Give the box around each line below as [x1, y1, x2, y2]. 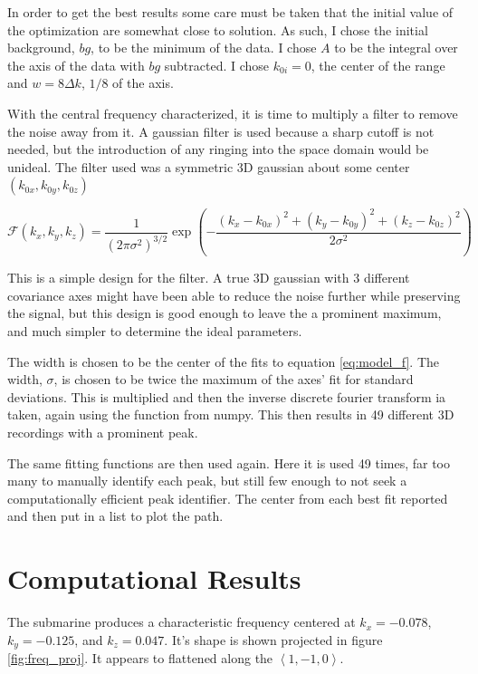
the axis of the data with [7, 55, 145, 74]
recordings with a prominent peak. [7, 423, 198, 442]
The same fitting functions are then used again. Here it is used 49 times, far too [7, 453, 450, 472]
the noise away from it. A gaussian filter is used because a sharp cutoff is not [7, 121, 435, 140]
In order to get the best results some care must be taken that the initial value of [7, 3, 454, 21]
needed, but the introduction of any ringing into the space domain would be [7, 140, 429, 159]
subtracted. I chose [164, 55, 270, 74]
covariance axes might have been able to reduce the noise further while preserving [7, 285, 461, 304]
